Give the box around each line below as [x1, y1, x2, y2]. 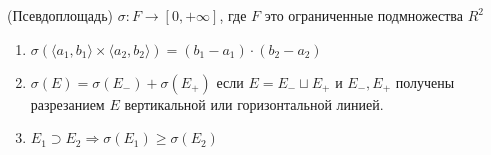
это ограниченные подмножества [264, 5, 464, 25]
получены [395, 71, 455, 92]
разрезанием [30, 93, 105, 114]
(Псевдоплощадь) [7, 5, 113, 25]
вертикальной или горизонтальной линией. [124, 93, 384, 114]
